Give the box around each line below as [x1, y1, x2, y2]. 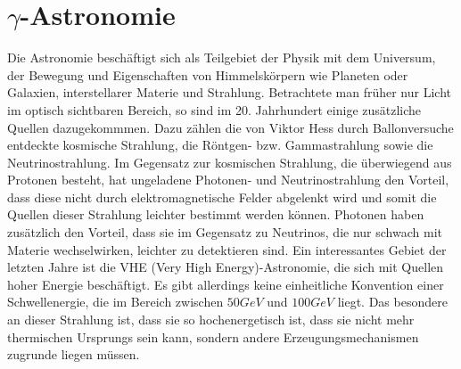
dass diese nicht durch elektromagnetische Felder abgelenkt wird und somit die [7, 187, 437, 206]
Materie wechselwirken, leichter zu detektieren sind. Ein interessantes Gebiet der [7, 240, 447, 258]
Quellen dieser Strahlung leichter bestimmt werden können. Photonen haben [7, 205, 424, 224]
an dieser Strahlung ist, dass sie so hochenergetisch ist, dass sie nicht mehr [7, 310, 415, 329]
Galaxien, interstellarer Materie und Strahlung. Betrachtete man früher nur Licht [7, 83, 451, 102]
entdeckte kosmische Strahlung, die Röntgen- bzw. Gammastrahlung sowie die [7, 135, 433, 154]
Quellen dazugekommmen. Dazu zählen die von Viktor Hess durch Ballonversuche [7, 118, 454, 136]
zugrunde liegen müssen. [7, 345, 140, 364]
